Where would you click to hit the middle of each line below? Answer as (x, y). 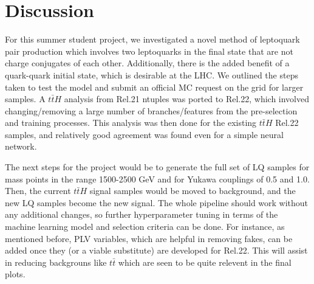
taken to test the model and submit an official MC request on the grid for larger (154, 87)
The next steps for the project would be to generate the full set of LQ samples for (157, 167)
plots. (15, 274)
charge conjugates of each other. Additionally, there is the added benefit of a (147, 63)
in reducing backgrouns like (56, 262)
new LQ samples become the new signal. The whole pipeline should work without (157, 202)
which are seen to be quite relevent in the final (205, 262)
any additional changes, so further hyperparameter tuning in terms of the (142, 214)
